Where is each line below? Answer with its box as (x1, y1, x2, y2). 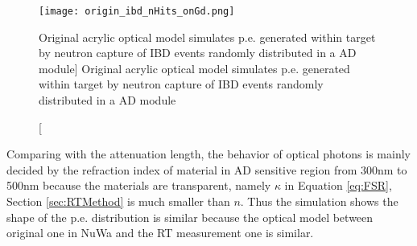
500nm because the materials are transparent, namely (6, 177, 271, 194)
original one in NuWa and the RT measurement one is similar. (6, 224, 314, 241)
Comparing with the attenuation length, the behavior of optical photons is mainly (6, 146, 411, 162)
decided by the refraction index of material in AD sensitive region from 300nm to (6, 161, 407, 178)
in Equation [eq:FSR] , (284, 177, 392, 194)
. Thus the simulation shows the (240, 193, 398, 209)
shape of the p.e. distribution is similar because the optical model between (6, 208, 374, 225)
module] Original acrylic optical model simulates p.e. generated (39, 59, 350, 76)
